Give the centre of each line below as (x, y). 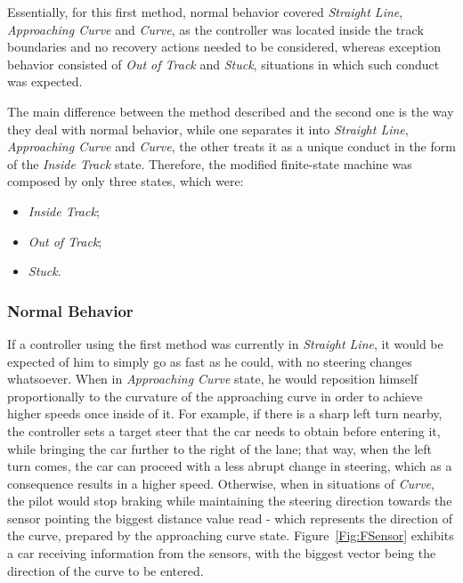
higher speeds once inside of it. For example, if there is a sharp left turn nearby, (225, 413)
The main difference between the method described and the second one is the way (231, 111)
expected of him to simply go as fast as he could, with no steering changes (210, 361)
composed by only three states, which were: (126, 181)
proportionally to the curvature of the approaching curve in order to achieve (215, 396)
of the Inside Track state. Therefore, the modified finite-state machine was (210, 163)
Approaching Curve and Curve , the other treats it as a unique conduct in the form (231, 146)
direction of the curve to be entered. (106, 570)
